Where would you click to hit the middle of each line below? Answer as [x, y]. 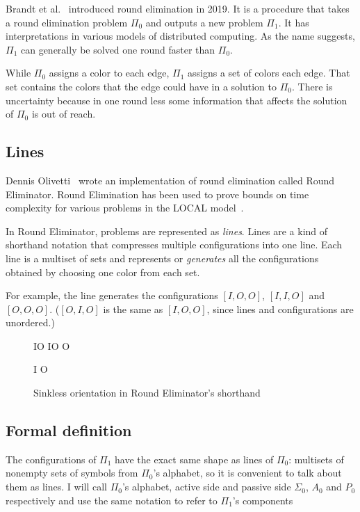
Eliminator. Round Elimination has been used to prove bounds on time [157, 194]
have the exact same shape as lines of [194, 459]
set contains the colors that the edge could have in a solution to [141, 86]
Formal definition [69, 430]
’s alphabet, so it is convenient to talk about [247, 473]
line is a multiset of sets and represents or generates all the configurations [162, 258]
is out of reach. [64, 114]
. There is [312, 86]
